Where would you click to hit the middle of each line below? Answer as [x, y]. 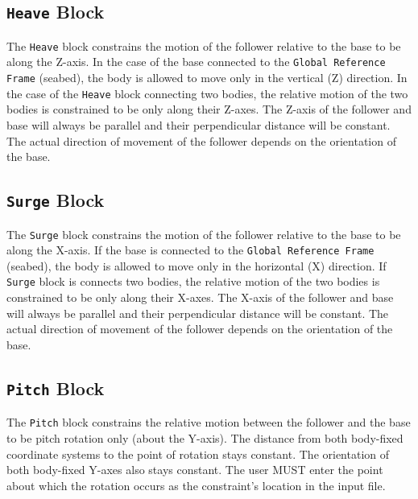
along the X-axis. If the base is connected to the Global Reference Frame [190, 250]
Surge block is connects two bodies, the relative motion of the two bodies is [193, 281]
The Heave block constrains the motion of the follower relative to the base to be [204, 45]
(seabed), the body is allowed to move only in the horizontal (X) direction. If [197, 265]
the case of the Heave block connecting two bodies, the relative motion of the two [207, 93]
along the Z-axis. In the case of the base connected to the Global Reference [196, 62]
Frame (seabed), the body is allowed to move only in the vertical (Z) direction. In [207, 78]
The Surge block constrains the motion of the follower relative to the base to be [204, 234]
